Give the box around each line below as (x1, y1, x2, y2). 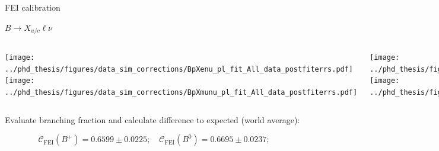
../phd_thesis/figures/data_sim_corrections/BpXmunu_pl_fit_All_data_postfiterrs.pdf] (5, 88, 358, 97)
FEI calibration (5, 1, 61, 13)
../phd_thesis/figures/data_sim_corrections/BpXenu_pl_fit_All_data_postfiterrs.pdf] (5, 65, 354, 73)
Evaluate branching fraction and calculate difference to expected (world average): (5, 113, 300, 126)
